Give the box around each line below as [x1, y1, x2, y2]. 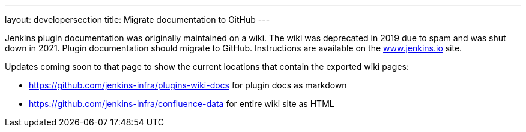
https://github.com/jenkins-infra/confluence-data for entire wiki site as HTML [29, 99, 334, 109]
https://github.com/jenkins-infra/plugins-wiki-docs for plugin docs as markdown [29, 80, 347, 90]
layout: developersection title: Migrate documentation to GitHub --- [5, 14, 270, 24]
